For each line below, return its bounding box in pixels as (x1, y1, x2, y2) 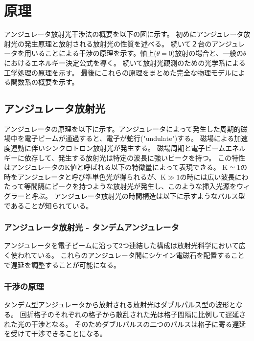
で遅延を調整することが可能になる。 (4, 259, 120, 270)
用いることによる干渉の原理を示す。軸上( (24, 48, 157, 58)
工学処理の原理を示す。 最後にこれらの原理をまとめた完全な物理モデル (4, 67, 231, 77)
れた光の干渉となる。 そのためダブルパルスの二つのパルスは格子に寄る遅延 (4, 318, 246, 329)
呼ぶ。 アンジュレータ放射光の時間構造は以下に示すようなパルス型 (31, 191, 245, 201)
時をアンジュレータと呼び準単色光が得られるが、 (4, 171, 161, 182)
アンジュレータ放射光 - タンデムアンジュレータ (4, 221, 179, 233)
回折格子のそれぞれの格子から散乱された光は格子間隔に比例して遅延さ (20, 309, 246, 319)
